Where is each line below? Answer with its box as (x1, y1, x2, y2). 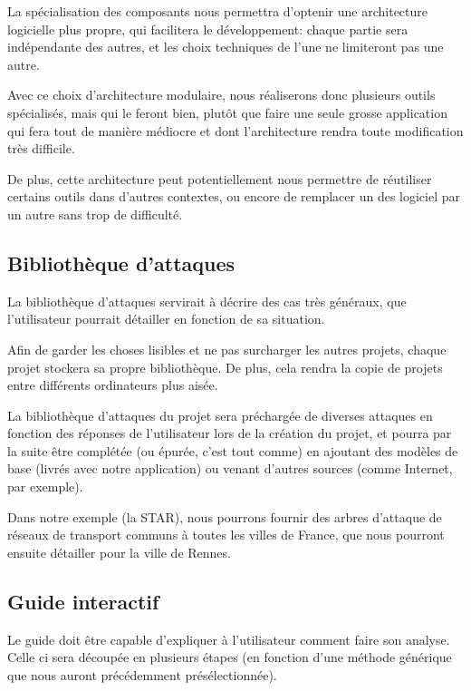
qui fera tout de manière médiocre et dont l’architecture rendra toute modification (7, 121, 464, 140)
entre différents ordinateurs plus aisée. (7, 375, 218, 394)
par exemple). (7, 477, 83, 496)
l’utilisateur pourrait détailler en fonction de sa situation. (7, 309, 325, 328)
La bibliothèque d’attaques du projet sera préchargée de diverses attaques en (7, 405, 433, 424)
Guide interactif (7, 587, 159, 615)
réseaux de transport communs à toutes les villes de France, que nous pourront (7, 525, 445, 544)
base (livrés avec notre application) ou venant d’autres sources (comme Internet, (7, 459, 453, 478)
